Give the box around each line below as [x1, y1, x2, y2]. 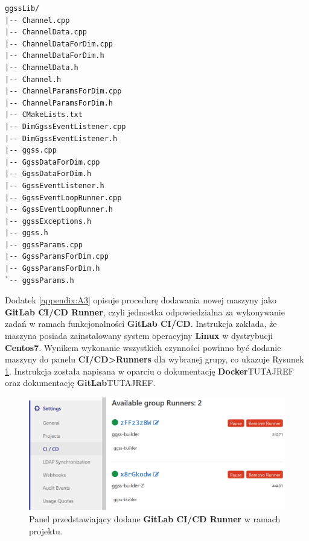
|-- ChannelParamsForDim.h [5, 98, 113, 107]
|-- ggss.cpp [5, 146, 57, 155]
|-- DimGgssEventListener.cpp [5, 122, 126, 131]
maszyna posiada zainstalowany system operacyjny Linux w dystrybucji [5, 329, 273, 342]
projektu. [29, 524, 63, 537]
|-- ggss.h [5, 229, 48, 238]
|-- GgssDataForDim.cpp [5, 157, 100, 166]
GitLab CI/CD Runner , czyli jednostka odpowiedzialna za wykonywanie [5, 305, 285, 318]
